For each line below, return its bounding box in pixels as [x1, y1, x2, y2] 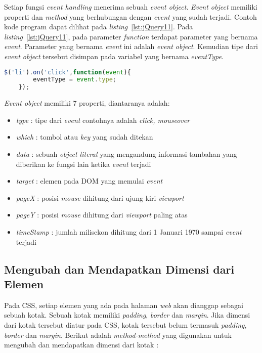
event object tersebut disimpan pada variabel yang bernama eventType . [4, 51, 224, 61]
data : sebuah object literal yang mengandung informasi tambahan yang [16, 148, 237, 159]
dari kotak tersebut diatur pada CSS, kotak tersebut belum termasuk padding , [4, 319, 247, 330]
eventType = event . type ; [33, 76, 116, 83]
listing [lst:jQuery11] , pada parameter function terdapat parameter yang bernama [4, 31, 258, 41]
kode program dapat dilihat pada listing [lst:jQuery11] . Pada [4, 21, 193, 32]
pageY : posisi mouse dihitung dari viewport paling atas [16, 209, 188, 220]
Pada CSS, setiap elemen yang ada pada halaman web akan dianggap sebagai [4, 299, 243, 310]
